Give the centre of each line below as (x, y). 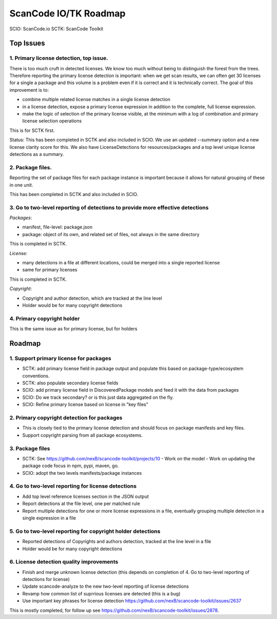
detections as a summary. (37, 154)
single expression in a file (49, 518)
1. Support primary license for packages (60, 358)
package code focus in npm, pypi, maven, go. (71, 466)
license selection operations (52, 121)
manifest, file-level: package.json (57, 227)
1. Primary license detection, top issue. (59, 58)
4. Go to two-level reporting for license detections (73, 486)
